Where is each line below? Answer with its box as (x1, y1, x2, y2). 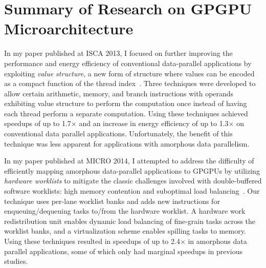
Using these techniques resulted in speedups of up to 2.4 (4, 236, 180, 246)
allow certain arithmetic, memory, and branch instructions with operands (4, 88, 234, 98)
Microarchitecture (4, 18, 134, 39)
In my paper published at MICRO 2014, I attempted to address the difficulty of (4, 155, 254, 166)
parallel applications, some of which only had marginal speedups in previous (4, 245, 243, 256)
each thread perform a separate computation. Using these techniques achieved (4, 108, 248, 118)
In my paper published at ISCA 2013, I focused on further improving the (4, 48, 233, 58)
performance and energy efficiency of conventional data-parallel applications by (4, 57, 252, 68)
